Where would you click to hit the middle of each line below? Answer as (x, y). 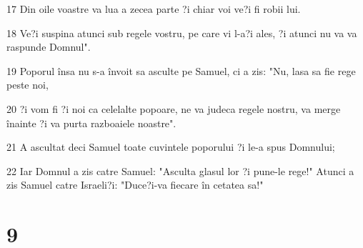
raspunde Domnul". (49, 47)
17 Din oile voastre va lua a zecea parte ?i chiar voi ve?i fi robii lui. (154, 9)
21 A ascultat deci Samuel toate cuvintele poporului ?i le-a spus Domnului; (171, 147)
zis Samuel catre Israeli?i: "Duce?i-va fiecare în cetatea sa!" (135, 185)
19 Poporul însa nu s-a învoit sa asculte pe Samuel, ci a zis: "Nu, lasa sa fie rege (181, 70)
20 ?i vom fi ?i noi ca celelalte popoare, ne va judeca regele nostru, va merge (174, 108)
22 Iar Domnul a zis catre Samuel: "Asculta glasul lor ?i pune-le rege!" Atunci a (180, 170)
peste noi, (28, 85)
